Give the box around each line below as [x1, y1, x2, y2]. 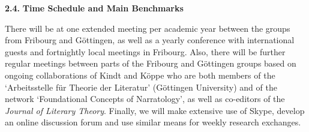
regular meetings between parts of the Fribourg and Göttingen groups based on [5, 57, 296, 70]
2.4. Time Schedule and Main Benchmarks [5, 2, 184, 14]
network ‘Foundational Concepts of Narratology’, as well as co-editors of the [5, 92, 285, 105]
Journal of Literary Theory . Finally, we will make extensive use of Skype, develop [5, 104, 305, 116]
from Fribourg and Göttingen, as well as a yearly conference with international [5, 34, 295, 46]
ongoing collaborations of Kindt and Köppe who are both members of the [5, 68, 275, 81]
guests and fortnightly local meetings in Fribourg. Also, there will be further [5, 45, 286, 58]
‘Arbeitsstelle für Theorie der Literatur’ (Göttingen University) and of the [5, 80, 277, 93]
